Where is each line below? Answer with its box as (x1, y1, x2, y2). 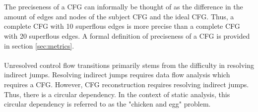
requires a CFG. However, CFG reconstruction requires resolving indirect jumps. (4, 79, 249, 89)
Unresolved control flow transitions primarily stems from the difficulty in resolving (4, 59, 254, 70)
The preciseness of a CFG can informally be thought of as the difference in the (4, 1, 243, 12)
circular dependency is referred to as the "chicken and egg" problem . (4, 99, 211, 109)
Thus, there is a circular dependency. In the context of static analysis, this (4, 89, 230, 99)
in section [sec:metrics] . (4, 40, 74, 51)
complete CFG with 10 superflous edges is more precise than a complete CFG (4, 21, 240, 31)
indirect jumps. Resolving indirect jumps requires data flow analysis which (4, 69, 230, 80)
